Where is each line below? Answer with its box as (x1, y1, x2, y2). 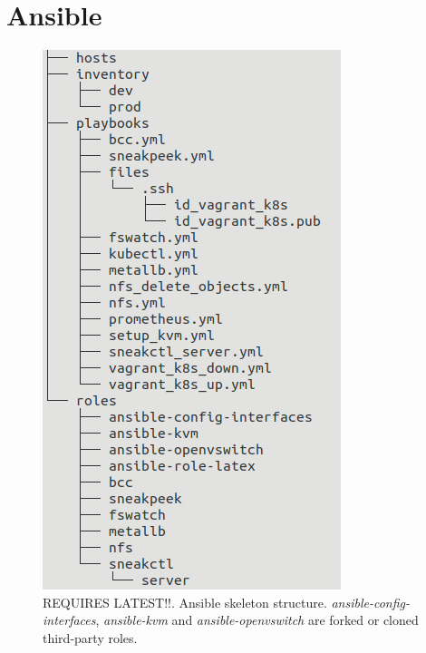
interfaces (43, 610, 96, 629)
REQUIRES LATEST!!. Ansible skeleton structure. (43, 592, 327, 611)
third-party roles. (43, 628, 138, 647)
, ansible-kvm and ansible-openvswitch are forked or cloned (95, 610, 419, 629)
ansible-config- (331, 592, 411, 611)
